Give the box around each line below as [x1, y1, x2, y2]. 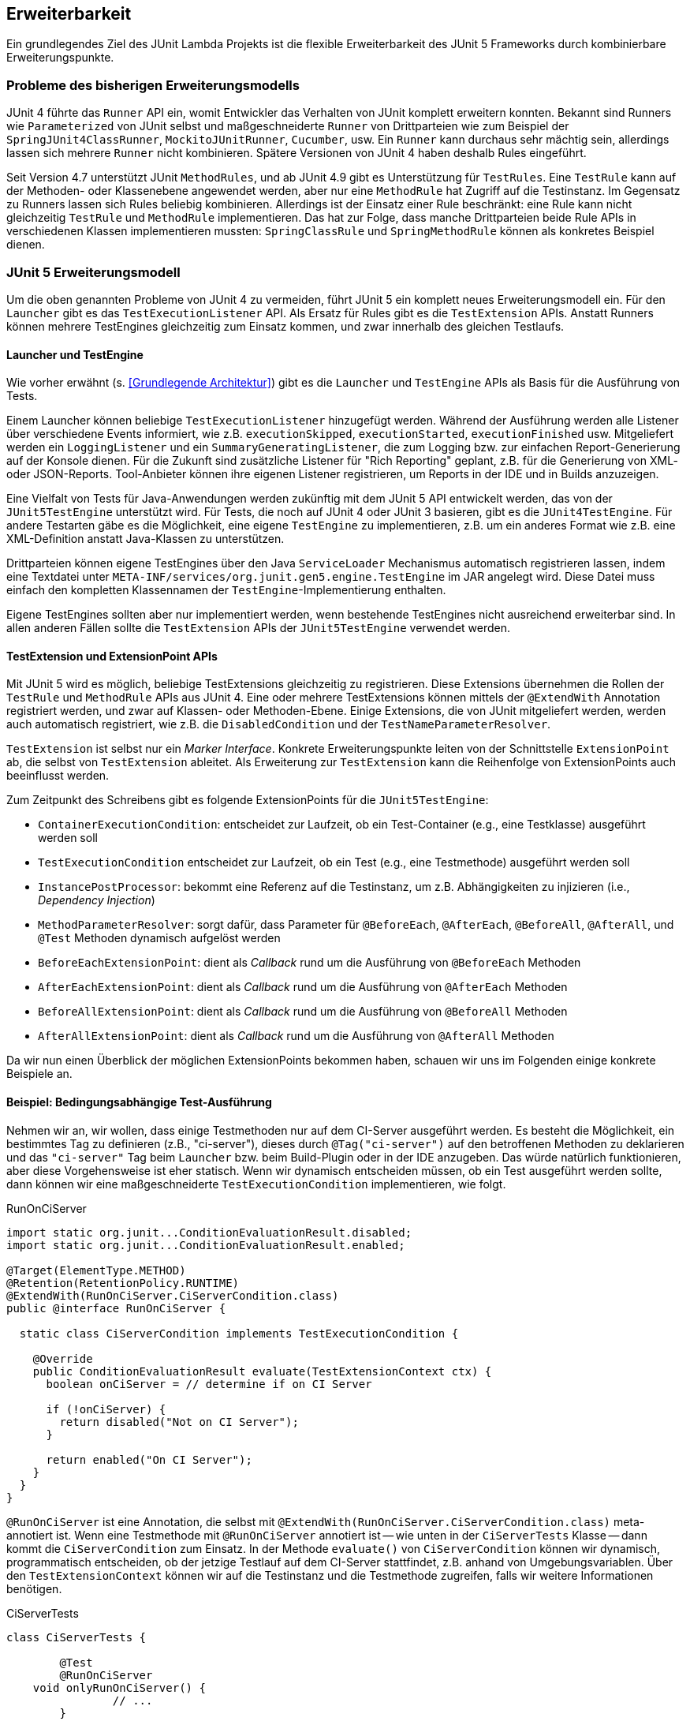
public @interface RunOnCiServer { [6, 1301, 226, 1315]
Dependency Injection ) [38, 893, 155, 907]
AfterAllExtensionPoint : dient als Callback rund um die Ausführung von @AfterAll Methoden [38, 1029, 554, 1043]
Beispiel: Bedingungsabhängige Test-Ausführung [6, 1094, 272, 1109]
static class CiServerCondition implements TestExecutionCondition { [19, 1326, 459, 1340]
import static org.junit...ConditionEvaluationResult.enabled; [6, 1238, 405, 1251]
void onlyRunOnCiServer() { [32, 1681, 206, 1694]
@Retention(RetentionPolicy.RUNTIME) [6, 1276, 240, 1289]
